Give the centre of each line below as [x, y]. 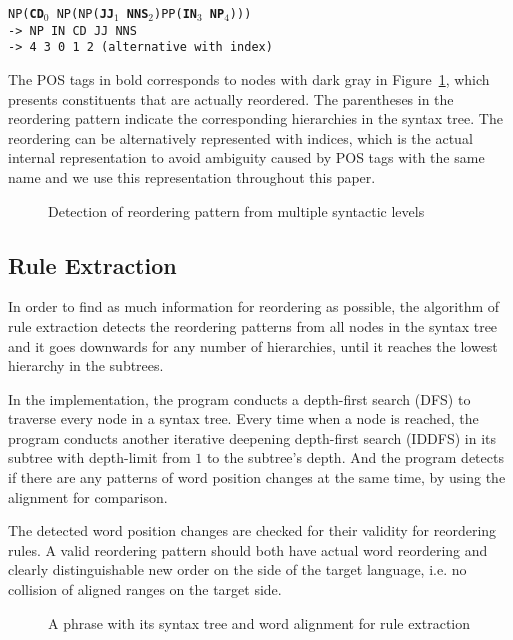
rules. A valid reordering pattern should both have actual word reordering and [248, 549]
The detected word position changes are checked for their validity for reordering [252, 530]
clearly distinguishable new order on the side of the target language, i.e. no [237, 569]
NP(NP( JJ [85, 14]
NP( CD [26, 14]
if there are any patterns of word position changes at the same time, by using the [257, 477]
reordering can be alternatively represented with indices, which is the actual [240, 137]
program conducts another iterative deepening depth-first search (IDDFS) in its [252, 437]
